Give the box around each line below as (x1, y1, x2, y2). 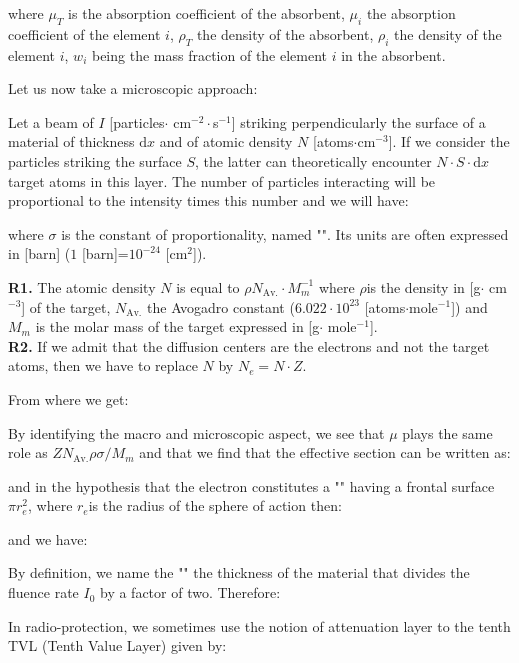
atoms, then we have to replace (8, 355, 198, 376)
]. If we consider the (388, 131, 510, 152)
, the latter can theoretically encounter (195, 150, 432, 171)
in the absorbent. (341, 44, 446, 65)
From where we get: (8, 388, 129, 409)
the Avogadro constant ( (147, 296, 295, 317)
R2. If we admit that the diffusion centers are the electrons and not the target (8, 335, 490, 356)
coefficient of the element (8, 23, 161, 44)
